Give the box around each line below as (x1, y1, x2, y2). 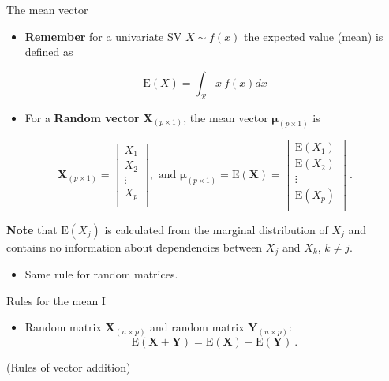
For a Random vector (24, 109, 140, 125)
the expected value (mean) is (244, 28, 383, 44)
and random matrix (150, 319, 245, 335)
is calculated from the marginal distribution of (104, 221, 328, 237)
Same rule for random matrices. (24, 266, 178, 282)
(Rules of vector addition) (6, 359, 131, 375)
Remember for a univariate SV (24, 28, 182, 44)
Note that (6, 221, 58, 237)
